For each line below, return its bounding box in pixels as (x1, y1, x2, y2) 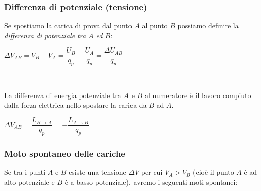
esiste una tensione (69, 167, 126, 177)
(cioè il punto (192, 167, 234, 177)
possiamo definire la (177, 20, 239, 31)
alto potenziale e (4, 176, 55, 187)
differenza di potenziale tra (4, 30, 86, 40)
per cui (141, 167, 163, 177)
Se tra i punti (4, 167, 46, 177)
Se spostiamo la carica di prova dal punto (4, 20, 132, 31)
